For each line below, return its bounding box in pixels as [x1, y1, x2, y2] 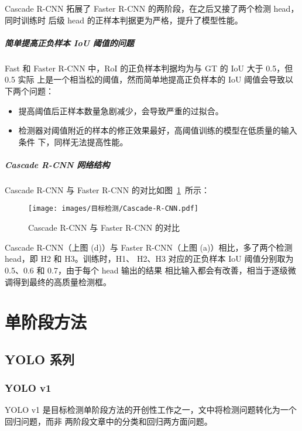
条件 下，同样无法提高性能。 [18, 135, 128, 148]
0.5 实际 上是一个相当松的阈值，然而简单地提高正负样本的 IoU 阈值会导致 [5, 73, 286, 85]
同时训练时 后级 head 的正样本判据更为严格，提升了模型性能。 [5, 13, 243, 26]
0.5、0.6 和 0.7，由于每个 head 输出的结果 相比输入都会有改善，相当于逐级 [5, 264, 288, 276]
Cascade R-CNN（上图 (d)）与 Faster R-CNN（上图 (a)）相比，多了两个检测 [5, 241, 293, 253]
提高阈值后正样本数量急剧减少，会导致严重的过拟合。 [18, 104, 224, 117]
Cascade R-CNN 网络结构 [5, 158, 110, 170]
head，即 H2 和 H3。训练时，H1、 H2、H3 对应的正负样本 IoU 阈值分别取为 [5, 252, 294, 265]
